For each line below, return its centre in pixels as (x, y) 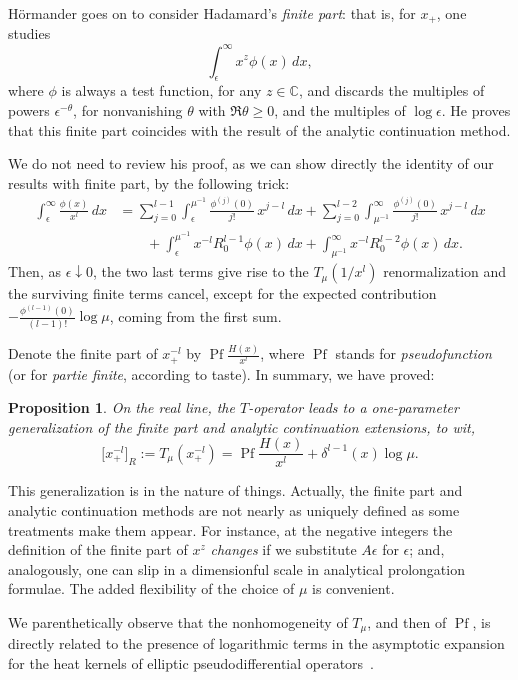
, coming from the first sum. (195, 315)
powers (29, 109)
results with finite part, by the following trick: (149, 182)
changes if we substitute (283, 549)
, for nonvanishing (128, 109)
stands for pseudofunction (413, 353)
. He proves (476, 109)
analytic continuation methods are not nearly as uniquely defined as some (234, 510)
